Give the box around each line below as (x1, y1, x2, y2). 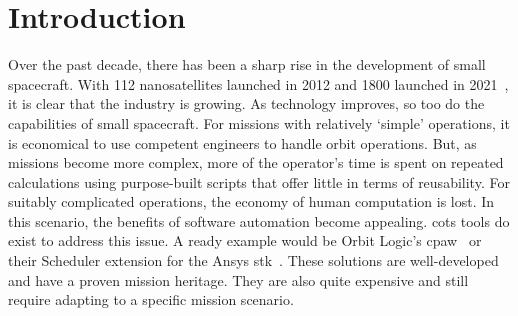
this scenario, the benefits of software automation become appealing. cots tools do (8, 210, 510, 231)
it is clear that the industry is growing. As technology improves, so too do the (8, 93, 485, 114)
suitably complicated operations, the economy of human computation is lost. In (8, 191, 495, 212)
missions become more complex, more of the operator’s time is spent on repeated (8, 152, 504, 173)
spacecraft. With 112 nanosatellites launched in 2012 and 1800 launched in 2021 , (8, 73, 509, 94)
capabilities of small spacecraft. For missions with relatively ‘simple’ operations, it (8, 112, 510, 133)
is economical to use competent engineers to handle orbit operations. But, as (8, 132, 477, 153)
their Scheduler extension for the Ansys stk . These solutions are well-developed (8, 250, 499, 271)
